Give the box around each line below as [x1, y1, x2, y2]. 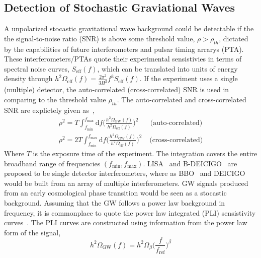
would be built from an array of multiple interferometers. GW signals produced [4, 177, 248, 188]
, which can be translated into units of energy [97, 63, 238, 74]
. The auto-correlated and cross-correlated [117, 94, 246, 104]
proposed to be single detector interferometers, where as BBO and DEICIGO [4, 168, 245, 178]
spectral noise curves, [4, 63, 69, 74]
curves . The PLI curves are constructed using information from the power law [4, 217, 247, 228]
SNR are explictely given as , [4, 104, 95, 115]
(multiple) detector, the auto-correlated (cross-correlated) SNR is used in [4, 84, 229, 95]
